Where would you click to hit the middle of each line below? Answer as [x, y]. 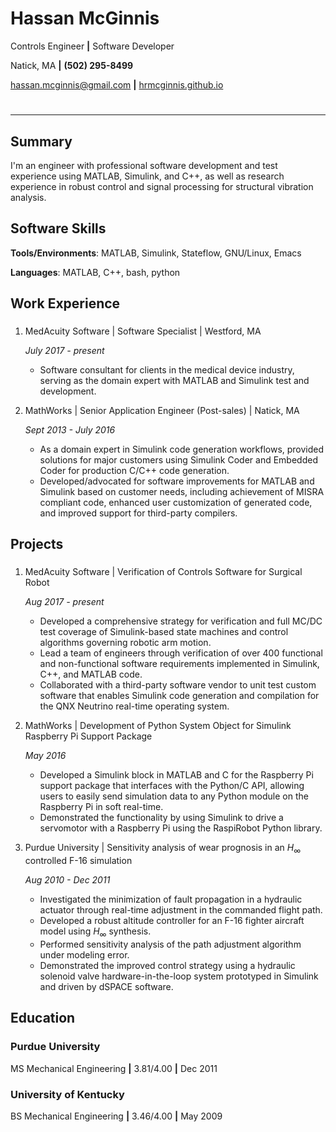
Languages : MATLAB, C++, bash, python [95, 272]
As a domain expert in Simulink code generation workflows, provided [182, 449]
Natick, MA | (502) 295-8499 [72, 65]
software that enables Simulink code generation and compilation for [179, 696]
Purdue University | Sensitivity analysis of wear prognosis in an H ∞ [163, 849]
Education [43, 1018]
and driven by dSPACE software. [106, 986]
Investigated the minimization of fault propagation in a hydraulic [171, 899]
